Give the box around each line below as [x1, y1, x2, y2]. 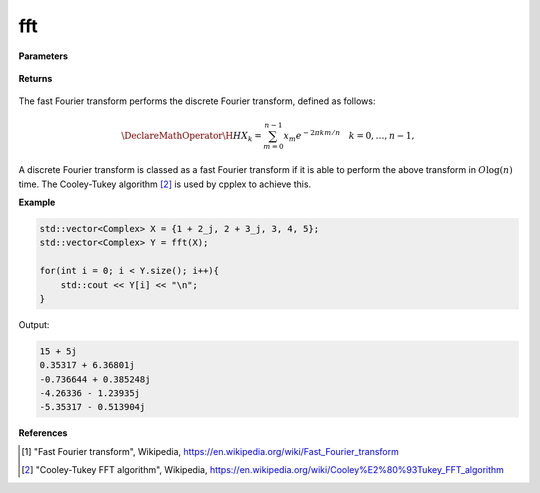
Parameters [18, 50, 69, 62]
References [18, 427, 68, 439]
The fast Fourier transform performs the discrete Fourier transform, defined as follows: [18, 95, 376, 107]
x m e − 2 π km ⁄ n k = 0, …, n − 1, [283, 128, 415, 144]
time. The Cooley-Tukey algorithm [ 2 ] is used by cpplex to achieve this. [18, 178, 312, 190]
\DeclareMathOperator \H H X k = [121, 130, 262, 144]
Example [18, 196, 56, 209]
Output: [18, 318, 50, 330]
